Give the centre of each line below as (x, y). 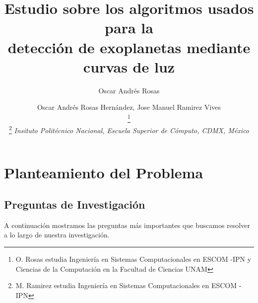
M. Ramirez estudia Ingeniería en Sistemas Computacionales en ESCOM (126, 285)
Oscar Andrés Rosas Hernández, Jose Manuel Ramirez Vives (129, 107)
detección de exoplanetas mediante (129, 47)
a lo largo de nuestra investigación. (57, 235)
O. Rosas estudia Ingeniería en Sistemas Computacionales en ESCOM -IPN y (133, 259)
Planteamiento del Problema (104, 173)
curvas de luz (129, 66)
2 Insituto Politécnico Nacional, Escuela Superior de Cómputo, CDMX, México (129, 129)
